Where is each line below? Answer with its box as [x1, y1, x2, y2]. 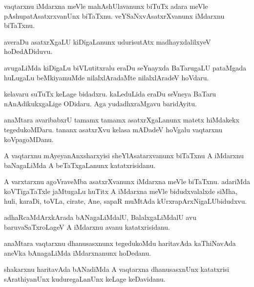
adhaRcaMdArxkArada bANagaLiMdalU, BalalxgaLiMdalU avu [4, 212, 197, 222]
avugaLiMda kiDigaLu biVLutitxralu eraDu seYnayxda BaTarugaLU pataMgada [4, 62, 246, 72]
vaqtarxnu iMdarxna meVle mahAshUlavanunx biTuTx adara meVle [4, 1, 208, 11]
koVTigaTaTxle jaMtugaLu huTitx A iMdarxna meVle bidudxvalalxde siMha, [4, 186, 237, 196]
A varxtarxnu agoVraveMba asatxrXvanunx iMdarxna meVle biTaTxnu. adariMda [4, 176, 251, 187]
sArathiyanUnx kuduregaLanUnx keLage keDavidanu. [4, 274, 166, 284]
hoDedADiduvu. [4, 46, 53, 56]
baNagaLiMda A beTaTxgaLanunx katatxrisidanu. [4, 160, 156, 170]
